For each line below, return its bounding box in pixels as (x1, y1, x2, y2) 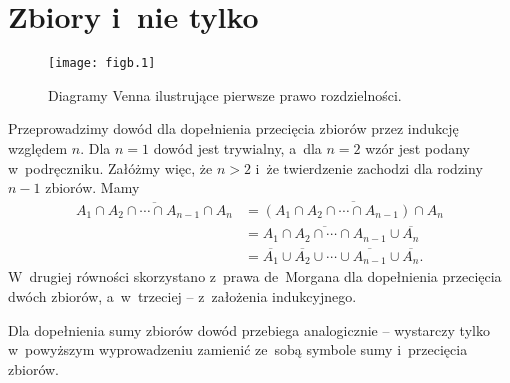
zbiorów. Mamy (45, 177, 140, 198)
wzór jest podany (365, 137, 470, 158)
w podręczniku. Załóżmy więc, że (8, 157, 213, 178)
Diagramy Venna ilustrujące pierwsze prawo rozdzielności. (48, 84, 402, 105)
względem (8, 137, 68, 158)
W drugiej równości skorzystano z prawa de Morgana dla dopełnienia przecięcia (8, 266, 502, 287)
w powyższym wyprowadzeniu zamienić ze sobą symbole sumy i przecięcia (8, 339, 468, 360)
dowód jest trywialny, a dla (153, 137, 322, 158)
